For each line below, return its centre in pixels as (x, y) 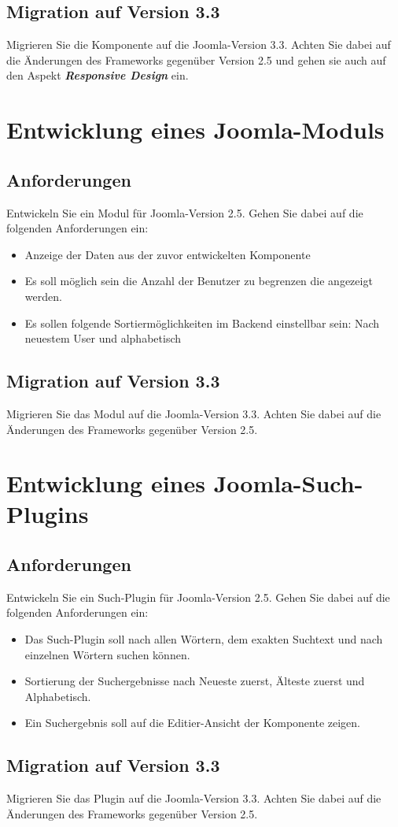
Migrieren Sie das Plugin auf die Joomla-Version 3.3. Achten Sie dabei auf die (194, 798)
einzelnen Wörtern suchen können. (107, 654)
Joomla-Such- (288, 483)
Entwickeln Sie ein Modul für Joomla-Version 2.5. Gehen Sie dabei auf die (185, 212)
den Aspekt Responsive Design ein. (98, 75)
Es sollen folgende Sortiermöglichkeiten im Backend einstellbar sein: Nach (202, 323)
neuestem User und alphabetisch (103, 338)
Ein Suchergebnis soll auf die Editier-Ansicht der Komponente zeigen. (192, 723)
